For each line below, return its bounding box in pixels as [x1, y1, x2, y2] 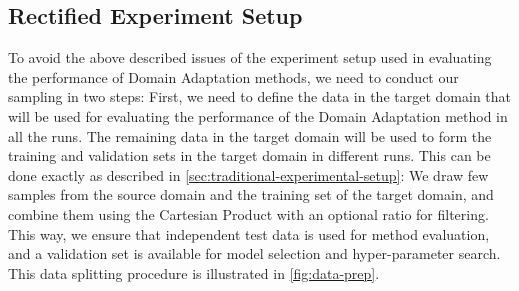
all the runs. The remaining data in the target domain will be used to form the [8, 125, 492, 146]
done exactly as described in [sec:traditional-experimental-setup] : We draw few [8, 164, 489, 185]
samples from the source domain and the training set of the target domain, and [8, 184, 494, 205]
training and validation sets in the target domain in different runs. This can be [8, 145, 491, 166]
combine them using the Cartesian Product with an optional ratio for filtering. [8, 203, 489, 224]
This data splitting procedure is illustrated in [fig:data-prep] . [8, 262, 380, 283]
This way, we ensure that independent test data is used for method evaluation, [8, 223, 490, 244]
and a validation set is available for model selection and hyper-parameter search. [8, 243, 501, 264]
